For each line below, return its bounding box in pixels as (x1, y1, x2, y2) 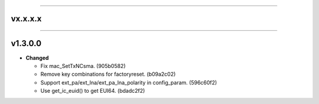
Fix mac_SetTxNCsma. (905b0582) (40, 62, 126, 69)
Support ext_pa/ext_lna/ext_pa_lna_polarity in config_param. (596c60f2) (40, 79, 217, 86)
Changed (25, 54, 49, 61)
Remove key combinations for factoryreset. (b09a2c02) (40, 71, 176, 78)
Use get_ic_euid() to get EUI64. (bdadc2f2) (40, 87, 145, 95)
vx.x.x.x (11, 14, 42, 24)
